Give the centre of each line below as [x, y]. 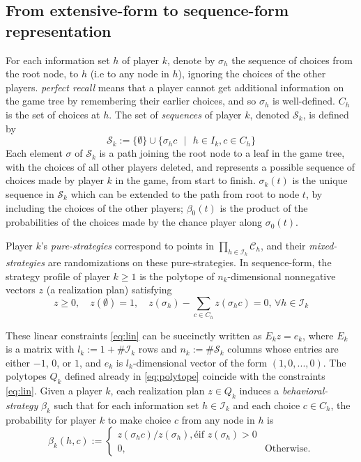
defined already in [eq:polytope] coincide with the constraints [195, 376]
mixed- [323, 245]
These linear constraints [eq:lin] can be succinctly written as [134, 335]
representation [59, 30]
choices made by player [55, 180]
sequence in [30, 193]
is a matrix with [40, 349]
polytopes [26, 376]
